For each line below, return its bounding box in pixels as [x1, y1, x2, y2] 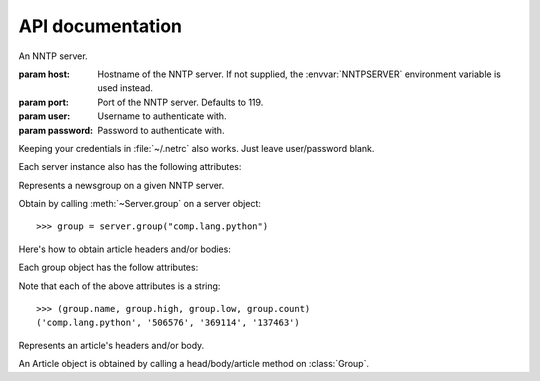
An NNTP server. [18, 50, 89, 62]
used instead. [97, 82, 154, 94]
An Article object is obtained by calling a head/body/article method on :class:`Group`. [18, 358, 370, 370]
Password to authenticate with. [97, 124, 225, 136]
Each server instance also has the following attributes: [18, 161, 242, 173]
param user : [18, 110, 71, 122]
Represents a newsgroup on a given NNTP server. [18, 179, 225, 191]
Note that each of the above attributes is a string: [18, 280, 221, 292]
